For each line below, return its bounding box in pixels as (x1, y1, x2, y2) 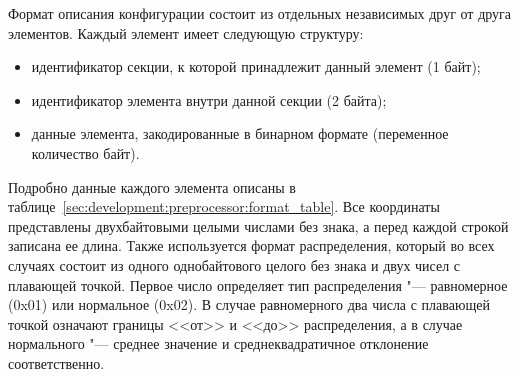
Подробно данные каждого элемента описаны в (8, 176, 296, 197)
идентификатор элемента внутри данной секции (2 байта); (31, 89, 387, 110)
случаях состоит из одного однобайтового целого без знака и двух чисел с (8, 254, 461, 275)
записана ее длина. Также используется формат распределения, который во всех (8, 235, 495, 256)
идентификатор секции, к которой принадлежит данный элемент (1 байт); (31, 56, 481, 77)
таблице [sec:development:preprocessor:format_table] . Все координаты (8, 196, 440, 217)
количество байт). (31, 142, 140, 163)
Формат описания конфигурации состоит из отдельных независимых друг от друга (8, 3, 512, 23)
